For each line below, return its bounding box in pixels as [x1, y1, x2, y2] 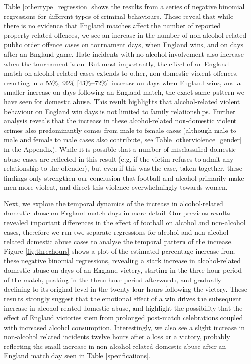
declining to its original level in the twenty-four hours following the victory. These [4, 284, 247, 294]
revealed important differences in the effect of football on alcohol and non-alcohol [4, 217, 246, 228]
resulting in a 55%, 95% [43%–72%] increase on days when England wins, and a [4, 77, 241, 87]
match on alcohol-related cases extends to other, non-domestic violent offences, [4, 68, 238, 78]
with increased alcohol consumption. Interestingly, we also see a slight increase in [4, 322, 245, 332]
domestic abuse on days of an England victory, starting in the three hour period [4, 265, 242, 275]
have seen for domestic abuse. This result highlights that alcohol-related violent [4, 96, 240, 106]
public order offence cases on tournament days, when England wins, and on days [4, 39, 244, 50]
